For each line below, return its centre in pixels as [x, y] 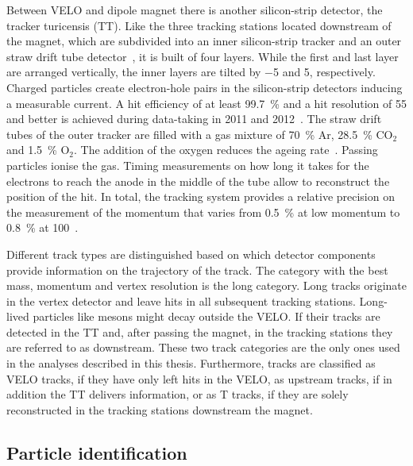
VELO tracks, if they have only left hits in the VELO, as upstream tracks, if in [199, 378]
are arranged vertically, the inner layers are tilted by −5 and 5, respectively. [191, 72]
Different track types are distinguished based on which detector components [191, 254]
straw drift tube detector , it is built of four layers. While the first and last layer [203, 56]
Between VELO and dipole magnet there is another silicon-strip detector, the [195, 10]
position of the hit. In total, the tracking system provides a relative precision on [201, 196]
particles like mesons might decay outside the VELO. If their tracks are [206, 316]
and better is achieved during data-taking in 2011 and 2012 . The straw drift [194, 119]
